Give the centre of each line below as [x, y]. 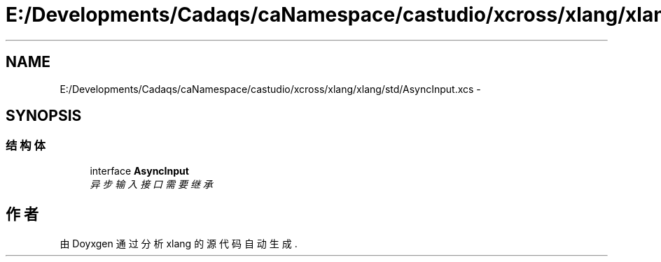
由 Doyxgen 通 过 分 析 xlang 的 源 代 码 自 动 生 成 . [179, 243]
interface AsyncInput [139, 170]
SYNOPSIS [44, 116]
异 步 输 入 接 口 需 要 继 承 [151, 184]
